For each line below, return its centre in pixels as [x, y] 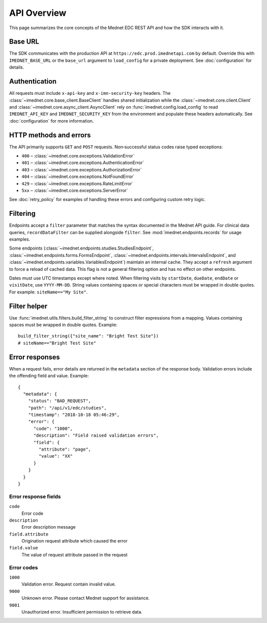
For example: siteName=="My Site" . [48, 292]
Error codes [23, 567]
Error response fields [35, 497]
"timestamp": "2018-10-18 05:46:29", [74, 415]
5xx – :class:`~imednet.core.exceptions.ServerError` [75, 190]
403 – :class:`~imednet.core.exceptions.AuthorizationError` [82, 169]
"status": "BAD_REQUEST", [60, 401]
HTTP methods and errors [50, 135]
